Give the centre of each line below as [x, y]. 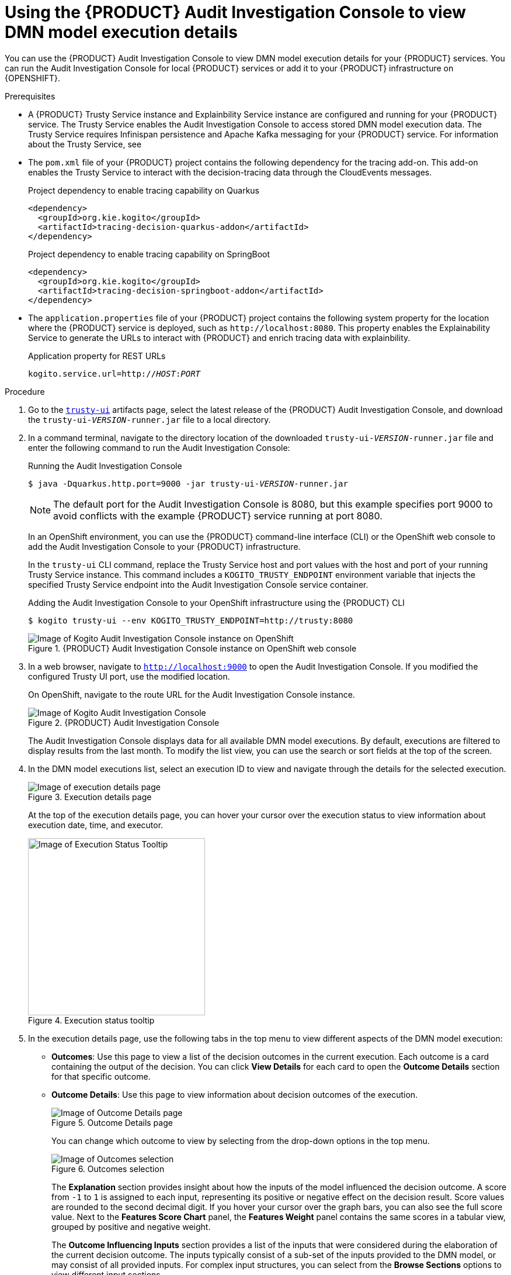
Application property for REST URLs [97, 356]
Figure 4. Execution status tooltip [91, 1020]
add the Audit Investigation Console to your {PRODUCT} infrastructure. [164, 546]
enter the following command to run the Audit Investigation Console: [159, 447]
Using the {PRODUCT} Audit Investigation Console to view [235, 12]
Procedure [25, 391]
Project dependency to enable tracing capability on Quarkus [144, 190]
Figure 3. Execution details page [90, 797]
